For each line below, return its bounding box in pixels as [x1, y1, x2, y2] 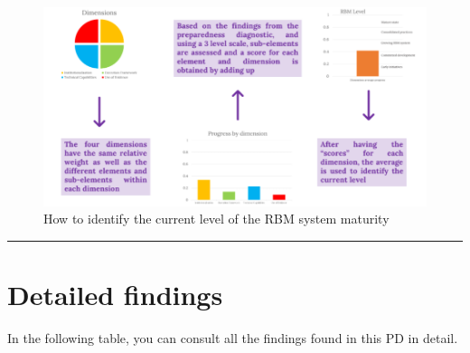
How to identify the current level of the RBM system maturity [43, 209, 390, 228]
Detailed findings [7, 276, 223, 313]
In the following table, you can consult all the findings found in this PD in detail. [7, 329, 458, 348]
